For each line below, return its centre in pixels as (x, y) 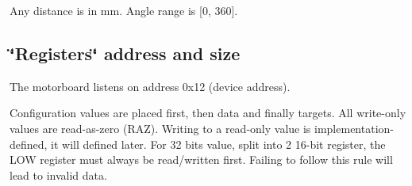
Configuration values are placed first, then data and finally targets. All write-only (208, 113)
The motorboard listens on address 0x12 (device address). (150, 86)
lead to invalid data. (58, 175)
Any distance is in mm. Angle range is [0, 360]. (124, 10)
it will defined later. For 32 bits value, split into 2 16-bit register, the (218, 144)
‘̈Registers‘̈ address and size (125, 53)
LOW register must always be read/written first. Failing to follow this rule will (201, 159)
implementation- (354, 128)
